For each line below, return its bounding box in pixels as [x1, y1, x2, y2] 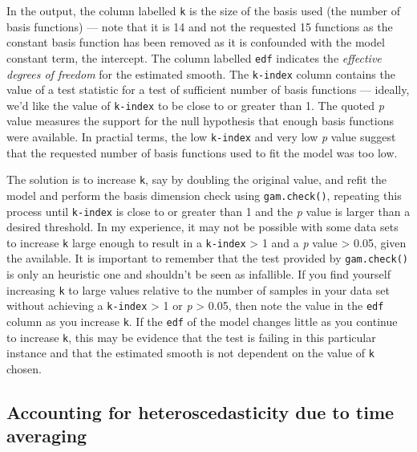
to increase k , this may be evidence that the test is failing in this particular [6, 328, 376, 345]
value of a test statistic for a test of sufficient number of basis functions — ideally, [6, 81, 410, 98]
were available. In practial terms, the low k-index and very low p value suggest [6, 128, 396, 145]
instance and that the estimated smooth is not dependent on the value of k [6, 344, 374, 361]
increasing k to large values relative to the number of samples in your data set [6, 281, 390, 298]
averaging [6, 423, 87, 448]
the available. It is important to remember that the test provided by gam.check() [6, 250, 408, 267]
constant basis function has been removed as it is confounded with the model [6, 34, 385, 51]
